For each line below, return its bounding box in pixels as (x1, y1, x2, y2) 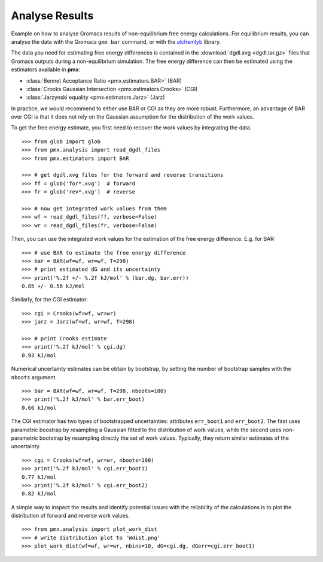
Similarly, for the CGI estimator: (11, 296, 88, 303)
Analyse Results (11, 9, 94, 22)
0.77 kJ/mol (22, 473, 57, 481)
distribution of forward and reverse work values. (11, 512, 130, 519)
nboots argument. (11, 373, 57, 380)
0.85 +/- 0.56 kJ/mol (22, 283, 85, 290)
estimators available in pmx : (11, 66, 81, 73)
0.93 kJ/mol (22, 352, 57, 359)
